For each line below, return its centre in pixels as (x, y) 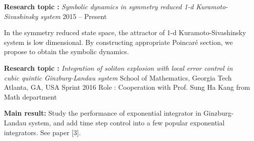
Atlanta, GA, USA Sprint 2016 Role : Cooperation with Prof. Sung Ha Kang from (127, 87)
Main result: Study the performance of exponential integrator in (103, 113)
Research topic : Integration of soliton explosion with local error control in (118, 68)
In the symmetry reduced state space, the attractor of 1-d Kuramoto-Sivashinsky (125, 32)
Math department (31, 96)
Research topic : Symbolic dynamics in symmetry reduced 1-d (99, 6)
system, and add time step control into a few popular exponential (127, 122)
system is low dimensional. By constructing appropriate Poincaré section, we (118, 42)
